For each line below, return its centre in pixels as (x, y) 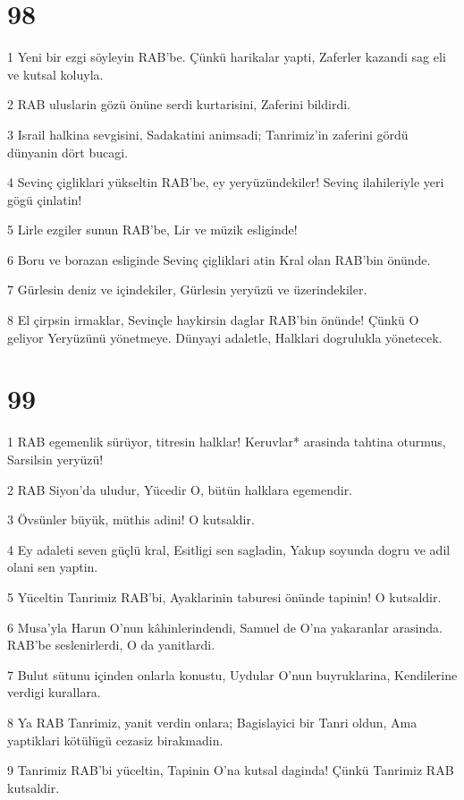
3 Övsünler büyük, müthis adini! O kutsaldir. (131, 519)
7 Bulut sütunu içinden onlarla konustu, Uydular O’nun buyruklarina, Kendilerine (232, 674)
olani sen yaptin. (53, 567)
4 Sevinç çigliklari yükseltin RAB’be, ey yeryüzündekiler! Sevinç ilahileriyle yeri (226, 182)
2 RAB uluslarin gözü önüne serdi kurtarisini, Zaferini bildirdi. (179, 104)
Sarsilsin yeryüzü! (55, 459)
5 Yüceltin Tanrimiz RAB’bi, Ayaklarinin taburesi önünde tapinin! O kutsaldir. (224, 596)
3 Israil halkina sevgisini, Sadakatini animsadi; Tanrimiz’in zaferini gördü (208, 134)
